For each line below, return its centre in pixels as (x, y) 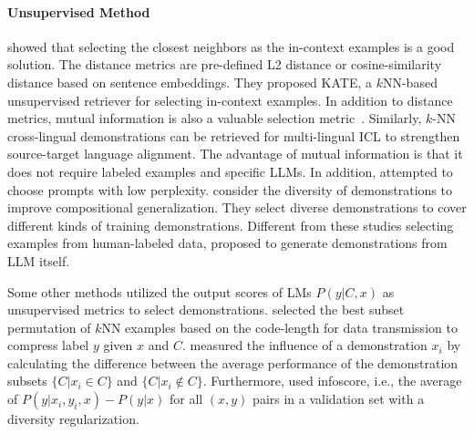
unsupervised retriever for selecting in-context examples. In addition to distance (230, 100)
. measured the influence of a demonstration (304, 345)
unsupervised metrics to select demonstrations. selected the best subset (206, 310)
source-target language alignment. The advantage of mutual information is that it (235, 154)
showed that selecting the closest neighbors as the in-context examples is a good (231, 46)
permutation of (49, 327)
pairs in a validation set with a (339, 399)
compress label (48, 345)
